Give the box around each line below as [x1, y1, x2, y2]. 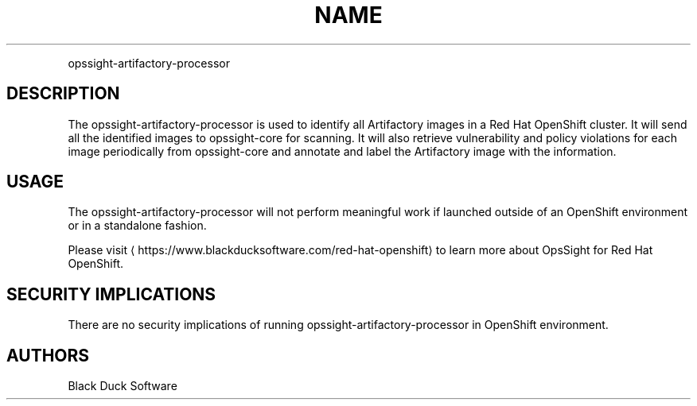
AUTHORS [6, 345, 90, 365]
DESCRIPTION [6, 83, 120, 104]
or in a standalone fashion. [68, 218, 207, 233]
